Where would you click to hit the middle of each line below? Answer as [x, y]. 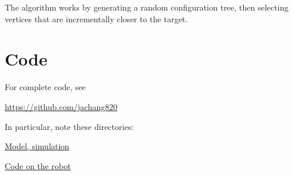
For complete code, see [45, 87]
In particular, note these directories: [69, 126]
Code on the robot [38, 165]
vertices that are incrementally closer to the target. [96, 18]
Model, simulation [37, 146]
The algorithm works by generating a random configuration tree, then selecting [147, 7]
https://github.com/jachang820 [61, 106]
